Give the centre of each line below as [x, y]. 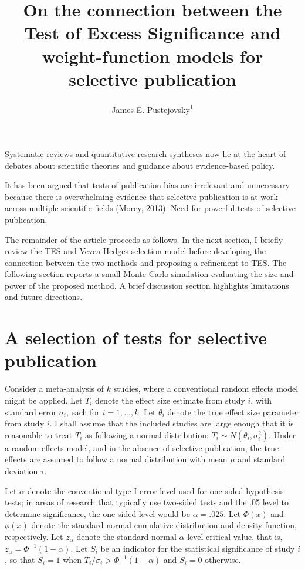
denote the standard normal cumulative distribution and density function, [164, 525]
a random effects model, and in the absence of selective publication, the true [142, 447]
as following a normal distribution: [147, 434]
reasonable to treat [39, 434]
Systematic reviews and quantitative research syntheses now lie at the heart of [145, 153]
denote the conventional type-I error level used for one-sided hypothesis [155, 490]
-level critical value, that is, [233, 536]
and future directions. [44, 297]
